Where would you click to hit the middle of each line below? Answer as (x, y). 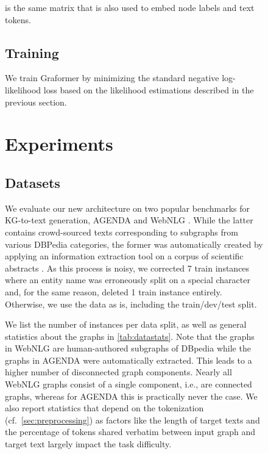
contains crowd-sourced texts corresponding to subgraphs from (122, 232)
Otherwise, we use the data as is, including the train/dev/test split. (131, 304)
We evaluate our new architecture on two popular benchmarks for (128, 208)
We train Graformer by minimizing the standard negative (112, 78)
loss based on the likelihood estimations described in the (149, 89)
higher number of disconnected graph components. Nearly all (118, 372)
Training (32, 52)
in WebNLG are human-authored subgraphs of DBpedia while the (128, 348)
